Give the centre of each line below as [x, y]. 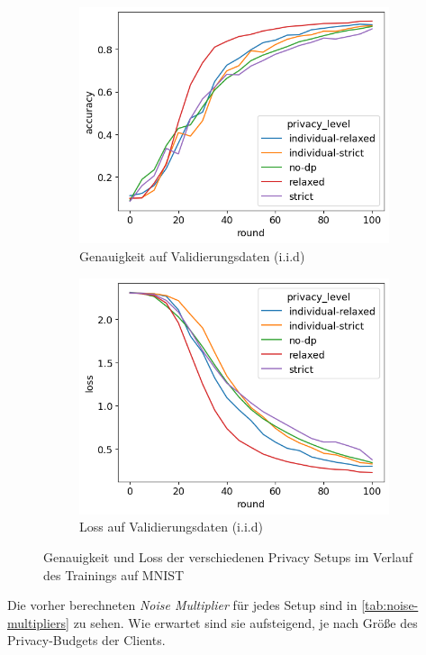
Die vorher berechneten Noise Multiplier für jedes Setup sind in [182, 605]
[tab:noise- [390, 605]
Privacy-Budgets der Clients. [86, 640]
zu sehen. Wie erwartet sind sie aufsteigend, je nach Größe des [245, 622]
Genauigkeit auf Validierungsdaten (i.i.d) [192, 255]
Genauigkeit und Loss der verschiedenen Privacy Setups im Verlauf [228, 557]
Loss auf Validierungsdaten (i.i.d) [171, 527]
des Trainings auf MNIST [114, 574]
